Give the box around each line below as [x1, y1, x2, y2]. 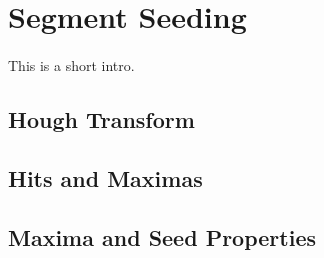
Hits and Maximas [8, 162, 203, 193]
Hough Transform [8, 103, 195, 134]
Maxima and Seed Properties [8, 221, 316, 252]
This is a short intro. [8, 54, 135, 75]
